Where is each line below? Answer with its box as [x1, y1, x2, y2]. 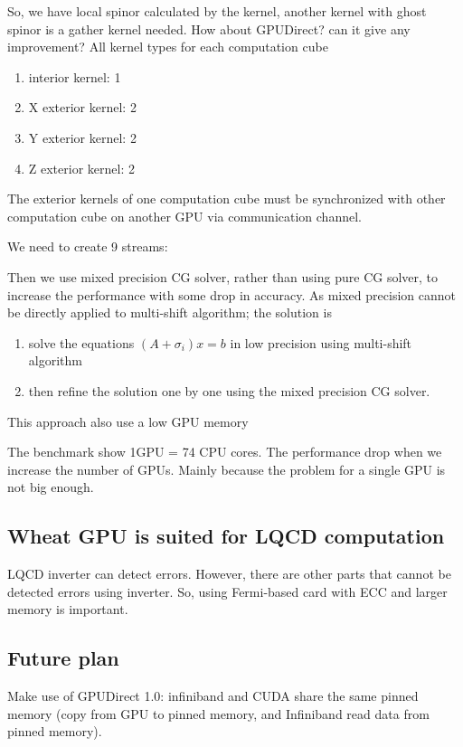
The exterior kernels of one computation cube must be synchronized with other [7, 189, 446, 208]
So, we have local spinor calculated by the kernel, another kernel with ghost [7, 2, 427, 20]
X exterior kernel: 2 [28, 98, 137, 117]
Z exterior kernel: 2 [28, 158, 135, 177]
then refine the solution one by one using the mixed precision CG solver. [28, 381, 430, 400]
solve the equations [28, 333, 135, 352]
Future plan [7, 644, 119, 672]
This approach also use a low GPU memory [7, 411, 249, 430]
